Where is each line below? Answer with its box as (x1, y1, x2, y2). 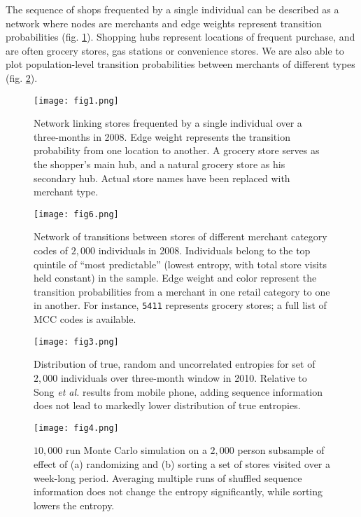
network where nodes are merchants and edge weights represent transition (6, 15, 323, 30)
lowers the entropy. (34, 497, 115, 512)
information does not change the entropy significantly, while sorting (34, 484, 323, 499)
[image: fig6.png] (34, 209, 119, 219)
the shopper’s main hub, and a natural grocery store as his (34, 157, 285, 171)
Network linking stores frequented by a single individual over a (34, 116, 302, 130)
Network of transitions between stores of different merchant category (34, 229, 327, 244)
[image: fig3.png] (34, 336, 119, 347)
